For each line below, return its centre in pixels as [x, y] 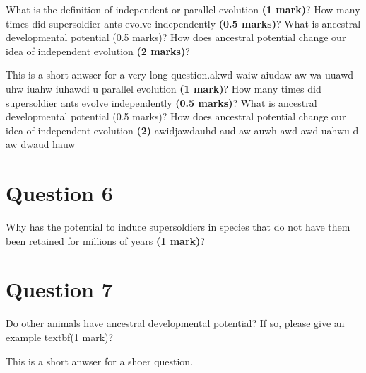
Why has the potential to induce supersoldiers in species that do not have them [178, 227]
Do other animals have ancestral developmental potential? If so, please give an [175, 323]
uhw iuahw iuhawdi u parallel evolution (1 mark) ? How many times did [164, 88]
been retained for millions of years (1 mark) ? [105, 240]
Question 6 [59, 193]
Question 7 [59, 289]
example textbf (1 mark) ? [60, 337]
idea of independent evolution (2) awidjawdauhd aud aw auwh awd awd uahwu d [182, 130]
